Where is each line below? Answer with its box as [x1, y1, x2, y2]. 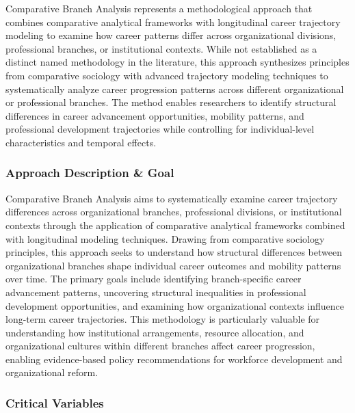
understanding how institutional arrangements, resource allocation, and [5, 325, 304, 339]
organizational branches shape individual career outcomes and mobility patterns [5, 258, 341, 272]
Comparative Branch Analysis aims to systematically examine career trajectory [5, 191, 338, 205]
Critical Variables [5, 394, 104, 411]
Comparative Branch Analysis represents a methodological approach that [5, 1, 313, 15]
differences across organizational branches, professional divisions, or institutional [5, 204, 342, 219]
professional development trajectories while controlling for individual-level [5, 122, 315, 136]
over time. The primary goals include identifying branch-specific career [5, 271, 302, 286]
